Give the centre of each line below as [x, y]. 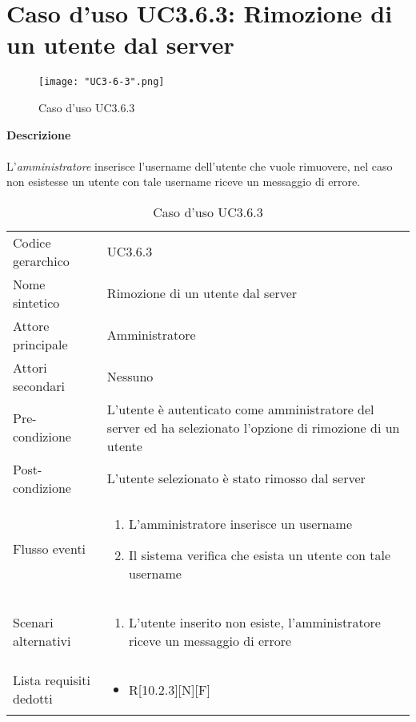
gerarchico [41, 260]
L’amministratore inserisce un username [241, 523]
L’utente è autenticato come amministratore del [240, 409]
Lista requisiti [52, 680]
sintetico [36, 302]
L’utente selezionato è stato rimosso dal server [236, 478]
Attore [31, 325]
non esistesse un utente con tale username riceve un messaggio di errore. [184, 182]
